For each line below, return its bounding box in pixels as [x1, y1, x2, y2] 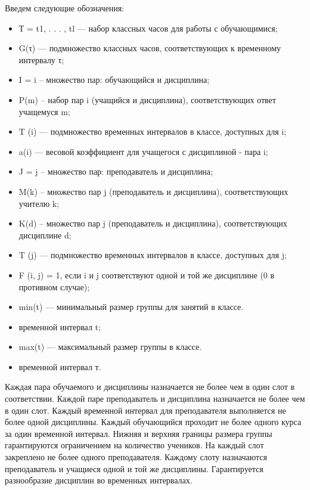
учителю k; [18, 197, 60, 209]
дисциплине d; [18, 228, 72, 241]
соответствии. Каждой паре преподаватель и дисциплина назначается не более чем [5, 392, 305, 405]
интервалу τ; [18, 53, 64, 66]
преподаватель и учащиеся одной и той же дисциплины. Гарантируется [5, 462, 263, 475]
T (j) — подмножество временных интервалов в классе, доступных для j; [18, 249, 287, 261]
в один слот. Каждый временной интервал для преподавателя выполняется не [5, 404, 286, 416]
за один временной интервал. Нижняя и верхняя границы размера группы [5, 427, 272, 439]
